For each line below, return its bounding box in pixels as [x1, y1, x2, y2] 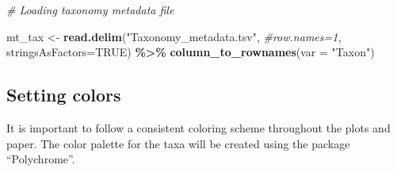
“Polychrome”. [6, 151, 75, 167]
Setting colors [6, 82, 121, 107]
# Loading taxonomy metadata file [6, 2, 174, 17]
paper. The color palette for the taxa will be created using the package [6, 135, 350, 151]
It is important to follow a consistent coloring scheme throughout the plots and [6, 119, 391, 136]
